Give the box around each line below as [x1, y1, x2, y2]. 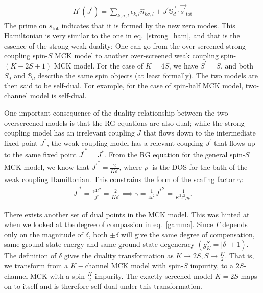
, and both [220, 60, 254, 71]
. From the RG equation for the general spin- [104, 149, 245, 160]
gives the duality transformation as [64, 250, 174, 261]
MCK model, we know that [4, 162, 89, 172]
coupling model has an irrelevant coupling [4, 127, 135, 138]
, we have [169, 60, 198, 71]
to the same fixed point [4, 149, 77, 160]
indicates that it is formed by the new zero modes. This [61, 20, 235, 31]
